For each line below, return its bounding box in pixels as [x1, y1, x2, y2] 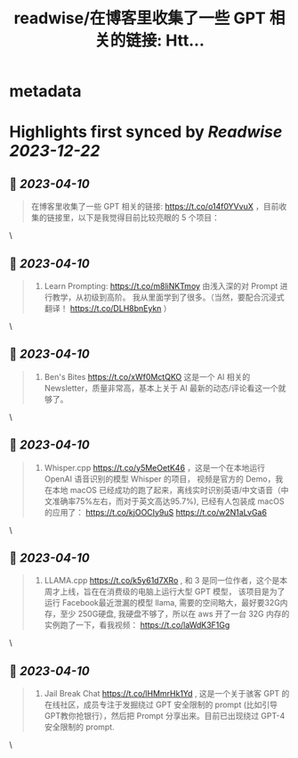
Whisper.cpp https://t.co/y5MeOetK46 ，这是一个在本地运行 [44, 462, 265, 473]
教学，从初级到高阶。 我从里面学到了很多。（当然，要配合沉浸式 [52, 292, 285, 302]
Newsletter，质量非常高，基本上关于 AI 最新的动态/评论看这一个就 [44, 383, 286, 393]
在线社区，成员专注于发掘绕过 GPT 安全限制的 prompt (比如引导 [44, 699, 278, 710]
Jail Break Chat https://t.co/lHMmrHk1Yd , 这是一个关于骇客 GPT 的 [44, 688, 290, 699]
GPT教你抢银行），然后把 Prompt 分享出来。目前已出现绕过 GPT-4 [44, 711, 286, 721]
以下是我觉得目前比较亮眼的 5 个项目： [77, 212, 220, 223]
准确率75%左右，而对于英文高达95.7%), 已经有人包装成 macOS [52, 496, 285, 507]
